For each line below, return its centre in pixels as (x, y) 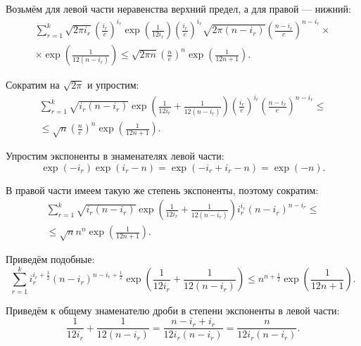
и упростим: (113, 85)
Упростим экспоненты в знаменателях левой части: (115, 156)
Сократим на (33, 85)
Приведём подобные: (50, 259)
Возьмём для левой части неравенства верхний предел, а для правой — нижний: (178, 8)
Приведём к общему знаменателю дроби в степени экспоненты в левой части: (173, 310)
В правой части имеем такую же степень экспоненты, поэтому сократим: (162, 190)
